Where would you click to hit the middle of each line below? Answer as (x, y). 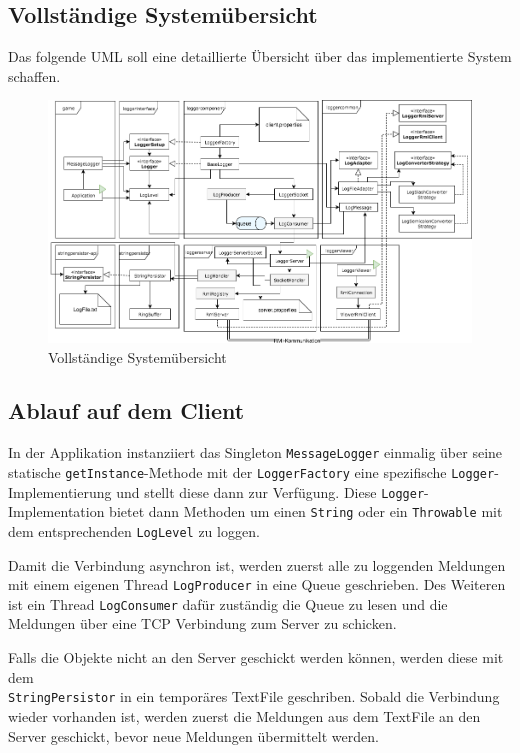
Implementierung (60, 491)
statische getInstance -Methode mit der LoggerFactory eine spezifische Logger (251, 471)
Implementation (56, 511)
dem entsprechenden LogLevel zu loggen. (134, 530)
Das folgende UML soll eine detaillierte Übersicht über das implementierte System (260, 56)
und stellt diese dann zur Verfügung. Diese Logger (270, 491)
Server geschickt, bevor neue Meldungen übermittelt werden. (193, 735)
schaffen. (34, 75)
